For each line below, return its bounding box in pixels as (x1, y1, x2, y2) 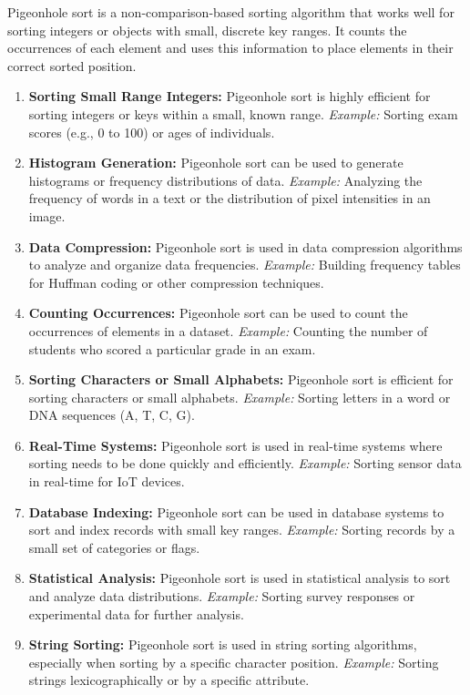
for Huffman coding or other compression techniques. (28, 272, 324, 291)
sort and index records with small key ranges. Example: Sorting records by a (28, 520, 455, 539)
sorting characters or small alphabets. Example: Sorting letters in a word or (28, 387, 451, 406)
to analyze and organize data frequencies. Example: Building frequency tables (28, 255, 461, 274)
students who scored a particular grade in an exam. (28, 339, 316, 358)
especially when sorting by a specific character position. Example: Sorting (28, 652, 439, 671)
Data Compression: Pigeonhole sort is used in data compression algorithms (28, 237, 463, 256)
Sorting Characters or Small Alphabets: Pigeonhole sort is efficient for (28, 370, 454, 389)
